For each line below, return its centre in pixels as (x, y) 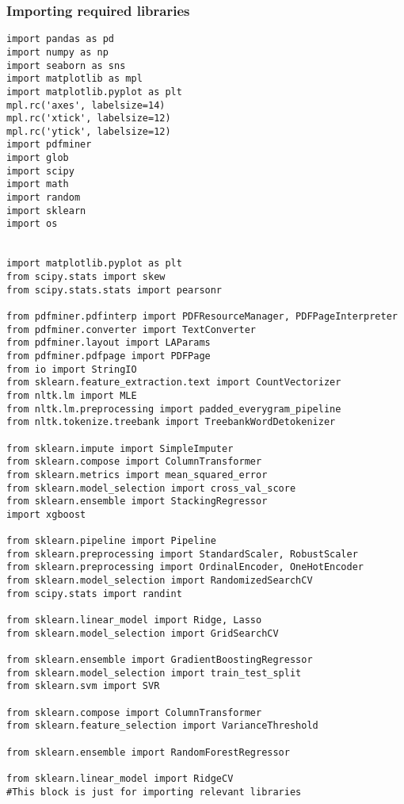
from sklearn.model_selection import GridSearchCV (143, 633)
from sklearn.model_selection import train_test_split (154, 673)
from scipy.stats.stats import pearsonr (114, 290)
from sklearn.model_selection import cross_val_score (151, 488)
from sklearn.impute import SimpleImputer (120, 448)
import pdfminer (49, 145)
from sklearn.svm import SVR (83, 686)
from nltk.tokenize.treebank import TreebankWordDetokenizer (171, 422)
